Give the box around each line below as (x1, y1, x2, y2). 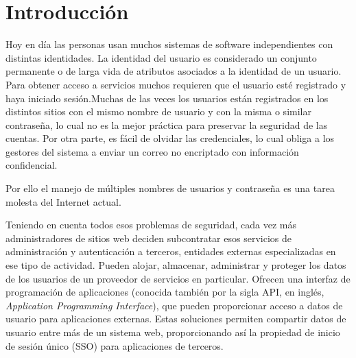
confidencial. (5, 158, 58, 172)
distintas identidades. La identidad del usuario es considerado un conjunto (5, 50, 317, 64)
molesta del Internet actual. (5, 194, 121, 208)
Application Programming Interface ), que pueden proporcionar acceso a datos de (5, 298, 343, 312)
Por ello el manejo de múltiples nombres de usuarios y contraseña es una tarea (5, 181, 335, 195)
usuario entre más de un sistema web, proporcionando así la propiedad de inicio (5, 325, 340, 339)
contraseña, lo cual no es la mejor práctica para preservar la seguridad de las (5, 117, 328, 132)
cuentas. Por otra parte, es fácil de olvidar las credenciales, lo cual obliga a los (5, 131, 335, 145)
